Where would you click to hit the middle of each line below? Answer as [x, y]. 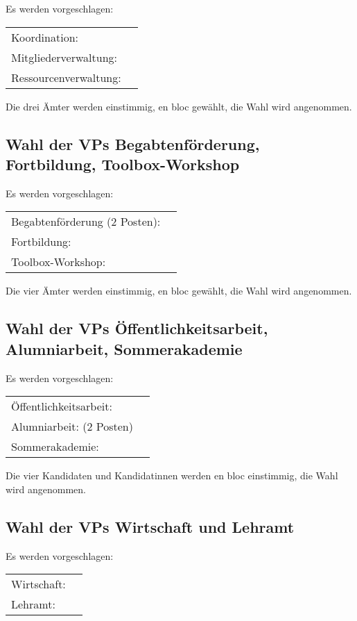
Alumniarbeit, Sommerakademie [124, 348]
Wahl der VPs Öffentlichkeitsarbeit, [137, 328]
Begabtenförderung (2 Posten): [86, 222]
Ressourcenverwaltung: [66, 77]
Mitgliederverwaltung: [64, 57]
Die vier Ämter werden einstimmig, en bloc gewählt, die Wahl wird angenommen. [179, 291]
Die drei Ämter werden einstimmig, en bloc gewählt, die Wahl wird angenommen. [179, 106]
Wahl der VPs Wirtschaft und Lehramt [150, 526]
